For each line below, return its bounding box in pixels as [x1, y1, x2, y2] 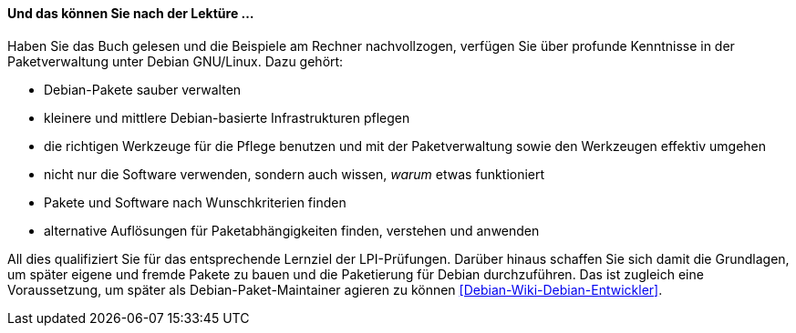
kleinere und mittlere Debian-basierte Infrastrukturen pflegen [44, 109, 410, 126]
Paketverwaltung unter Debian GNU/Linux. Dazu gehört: [7, 53, 344, 69]
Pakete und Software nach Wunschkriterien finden [44, 194, 346, 210]
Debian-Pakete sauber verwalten [44, 81, 242, 97]
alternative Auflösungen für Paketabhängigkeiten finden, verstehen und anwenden [44, 222, 540, 238]
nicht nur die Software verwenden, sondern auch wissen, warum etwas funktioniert [44, 166, 545, 182]
